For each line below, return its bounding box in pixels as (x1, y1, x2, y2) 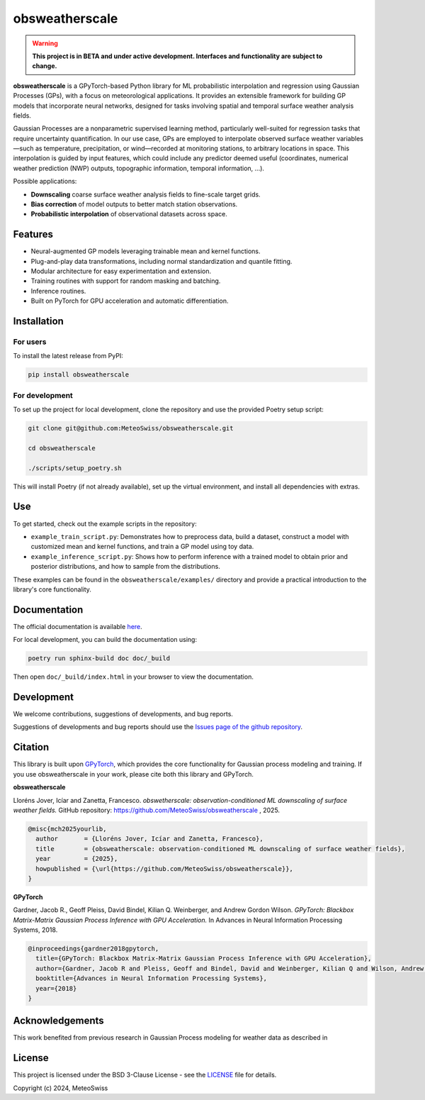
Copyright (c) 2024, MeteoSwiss (13, 1084, 108, 1092)
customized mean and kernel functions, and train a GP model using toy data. (30, 543, 254, 551)
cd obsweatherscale (28, 444, 96, 452)
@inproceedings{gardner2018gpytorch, (28, 945, 159, 953)
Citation (13, 741, 50, 753)
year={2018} (35, 984, 77, 992)
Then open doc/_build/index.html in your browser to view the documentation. (13, 672, 254, 681)
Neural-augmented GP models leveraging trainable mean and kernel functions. (30, 247, 261, 255)
